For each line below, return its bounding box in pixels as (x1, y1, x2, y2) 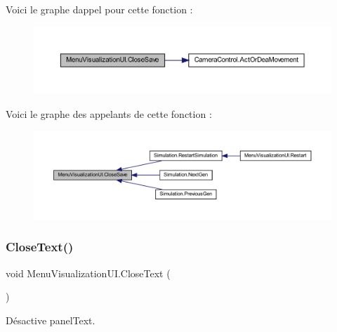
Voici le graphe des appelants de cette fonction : (6, 106, 212, 121)
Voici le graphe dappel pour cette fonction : (6, 2, 193, 16)
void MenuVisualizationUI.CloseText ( (6, 265, 171, 280)
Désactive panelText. (6, 312, 95, 327)
